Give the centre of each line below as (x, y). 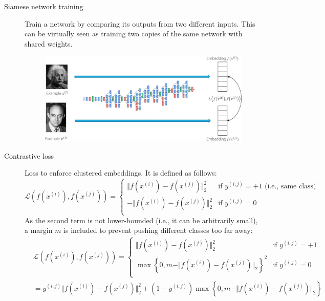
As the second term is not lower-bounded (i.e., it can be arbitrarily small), (141, 220)
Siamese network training (44, 6)
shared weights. (49, 43)
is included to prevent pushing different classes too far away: (158, 230)
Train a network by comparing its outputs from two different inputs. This (140, 23)
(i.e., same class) (290, 187)
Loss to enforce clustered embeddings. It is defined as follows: (121, 173)
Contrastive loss (29, 155)
